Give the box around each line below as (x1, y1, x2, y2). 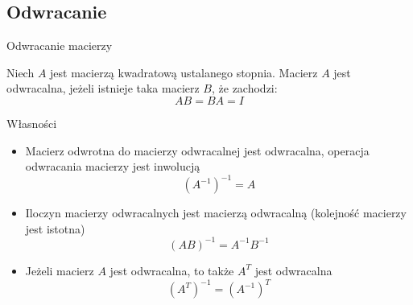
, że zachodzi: (212, 80, 278, 97)
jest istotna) (25, 220, 85, 237)
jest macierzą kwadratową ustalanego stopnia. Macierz (50, 64, 318, 80)
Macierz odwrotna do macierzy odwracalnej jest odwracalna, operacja (25, 142, 370, 159)
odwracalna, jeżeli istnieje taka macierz (6, 80, 200, 97)
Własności (6, 114, 57, 131)
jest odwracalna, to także (109, 262, 234, 278)
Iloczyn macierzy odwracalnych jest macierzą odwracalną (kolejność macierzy (25, 204, 407, 221)
